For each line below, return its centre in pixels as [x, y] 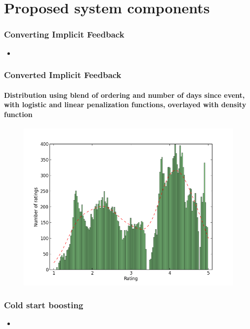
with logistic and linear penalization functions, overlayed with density [125, 104]
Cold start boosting [44, 305]
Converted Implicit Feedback [63, 75]
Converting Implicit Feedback [64, 34]
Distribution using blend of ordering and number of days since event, [125, 95]
